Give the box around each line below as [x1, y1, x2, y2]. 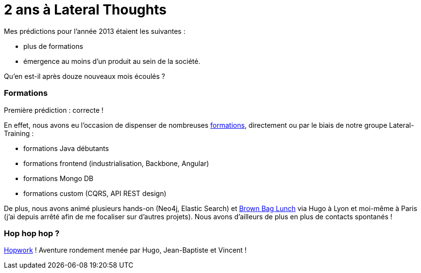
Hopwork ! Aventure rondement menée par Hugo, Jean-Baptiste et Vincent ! [4, 246, 247, 255]
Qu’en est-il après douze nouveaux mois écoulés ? [4, 72, 165, 80]
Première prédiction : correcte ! [4, 106, 104, 114]
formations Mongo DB [23, 174, 94, 182]
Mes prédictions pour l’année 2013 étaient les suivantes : [4, 27, 185, 35]
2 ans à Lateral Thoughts [4, 1, 167, 18]
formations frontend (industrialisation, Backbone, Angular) [23, 159, 209, 167]
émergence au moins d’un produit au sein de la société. [23, 57, 201, 65]
